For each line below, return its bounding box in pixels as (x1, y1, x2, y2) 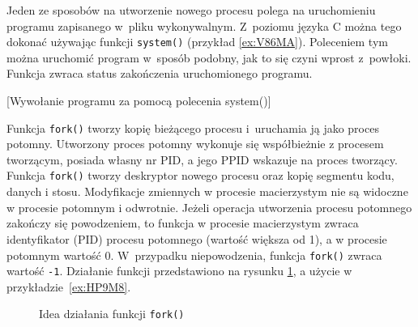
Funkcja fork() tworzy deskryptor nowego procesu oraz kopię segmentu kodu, (6, 167, 395, 184)
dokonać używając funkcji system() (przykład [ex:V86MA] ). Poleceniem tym (6, 33, 388, 50)
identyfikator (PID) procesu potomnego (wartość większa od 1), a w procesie (6, 230, 387, 247)
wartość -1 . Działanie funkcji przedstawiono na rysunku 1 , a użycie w (6, 262, 352, 279)
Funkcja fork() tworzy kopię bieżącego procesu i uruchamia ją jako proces (6, 119, 379, 136)
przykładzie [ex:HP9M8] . (6, 278, 131, 295)
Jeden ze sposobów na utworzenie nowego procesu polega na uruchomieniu (6, 2, 376, 18)
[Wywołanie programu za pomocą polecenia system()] (6, 92, 271, 109)
